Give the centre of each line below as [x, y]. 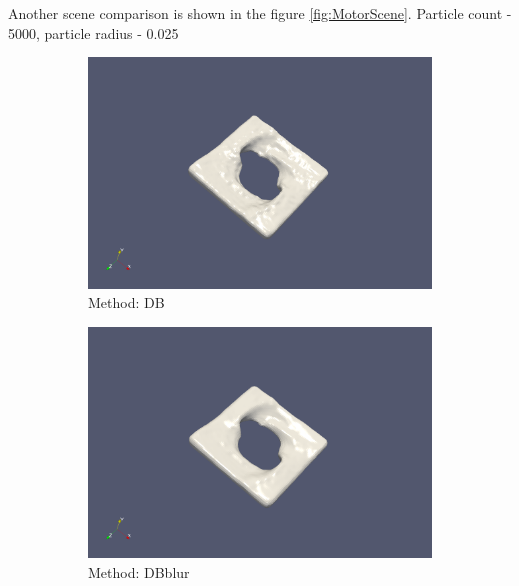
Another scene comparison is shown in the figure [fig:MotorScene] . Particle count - [260, 13]
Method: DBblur [139, 571]
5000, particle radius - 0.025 [93, 32]
